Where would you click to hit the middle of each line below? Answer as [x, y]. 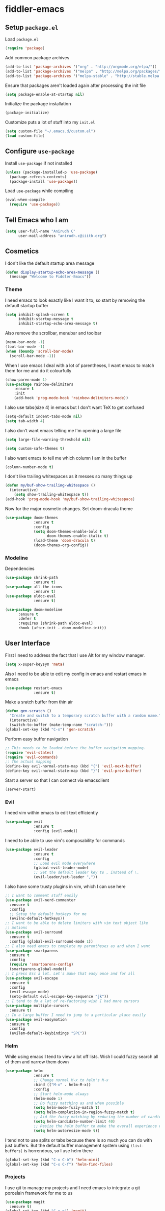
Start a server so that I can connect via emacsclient [57, 780]
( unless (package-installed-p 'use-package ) [51, 172]
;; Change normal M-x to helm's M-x [71, 1080]
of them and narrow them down [37, 1062]
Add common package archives [37, 57]
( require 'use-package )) [35, 204]
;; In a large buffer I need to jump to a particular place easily [76, 1015]
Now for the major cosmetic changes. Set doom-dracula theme [69, 508]
